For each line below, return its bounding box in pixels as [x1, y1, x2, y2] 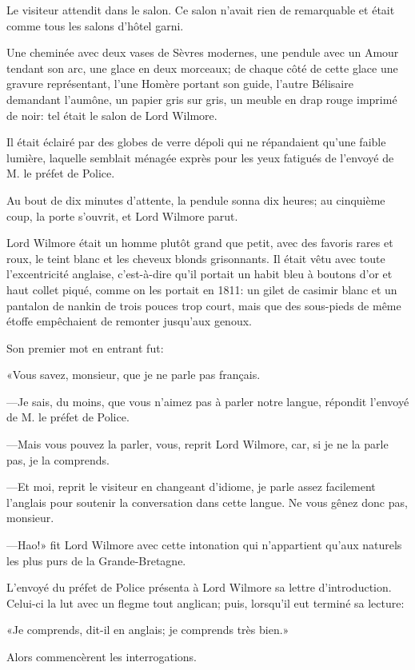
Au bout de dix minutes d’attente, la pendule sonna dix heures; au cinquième [6, 191, 385, 208]
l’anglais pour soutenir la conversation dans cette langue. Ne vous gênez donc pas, [6, 493, 408, 510]
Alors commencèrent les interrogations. [6, 648, 197, 664]
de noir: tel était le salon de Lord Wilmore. [6, 106, 217, 123]
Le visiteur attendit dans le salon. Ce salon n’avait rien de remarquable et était [6, 2, 395, 18]
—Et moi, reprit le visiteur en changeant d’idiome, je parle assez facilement [6, 478, 376, 495]
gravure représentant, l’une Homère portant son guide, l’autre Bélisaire [6, 75, 353, 92]
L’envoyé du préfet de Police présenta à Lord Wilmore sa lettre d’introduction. [6, 579, 392, 596]
